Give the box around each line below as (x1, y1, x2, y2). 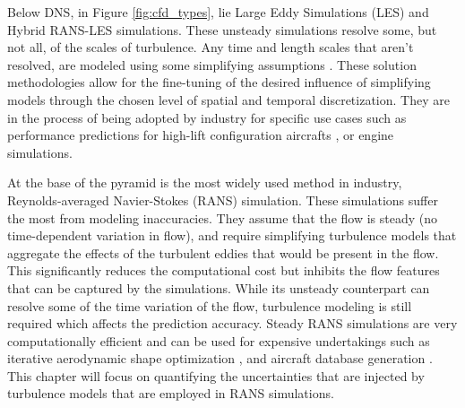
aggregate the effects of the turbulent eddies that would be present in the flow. (7, 243, 439, 262)
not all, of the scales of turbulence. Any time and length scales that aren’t (7, 38, 414, 56)
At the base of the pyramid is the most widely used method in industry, (7, 173, 402, 192)
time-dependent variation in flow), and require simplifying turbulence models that (7, 226, 457, 245)
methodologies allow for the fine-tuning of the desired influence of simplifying (7, 73, 431, 91)
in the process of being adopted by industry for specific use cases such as (7, 108, 407, 126)
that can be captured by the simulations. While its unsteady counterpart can (7, 278, 430, 297)
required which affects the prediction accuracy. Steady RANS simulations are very (7, 314, 458, 333)
